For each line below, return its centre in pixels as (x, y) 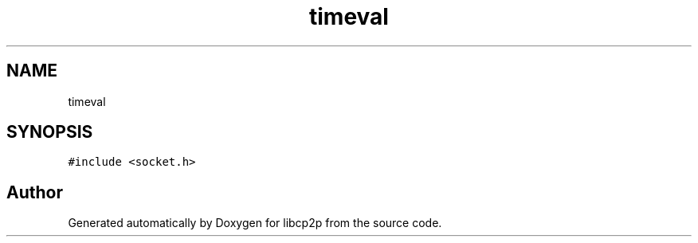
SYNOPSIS (50, 132)
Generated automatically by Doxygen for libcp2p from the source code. (255, 223)
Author (35, 192)
